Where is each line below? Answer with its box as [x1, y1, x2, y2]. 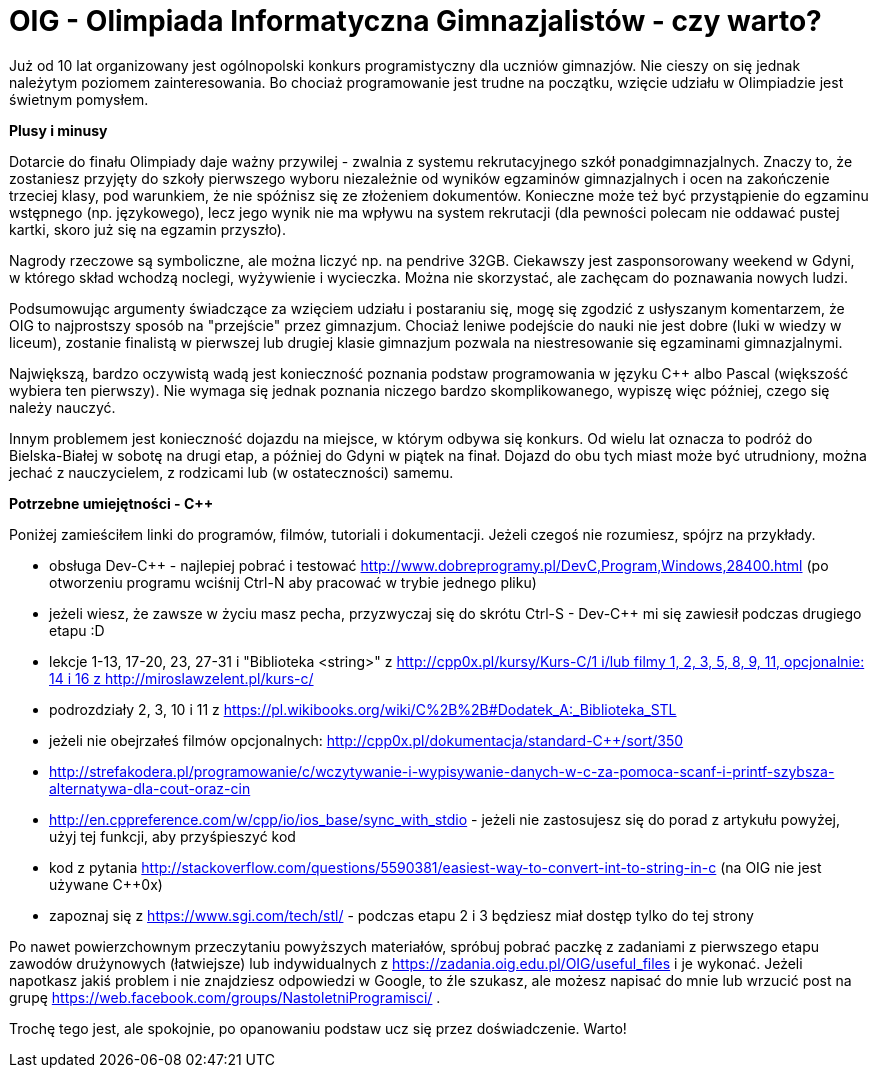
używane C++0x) [49, 875, 163, 893]
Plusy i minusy [9, 121, 108, 139]
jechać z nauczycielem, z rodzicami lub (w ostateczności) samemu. [9, 463, 454, 481]
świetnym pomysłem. [9, 90, 149, 108]
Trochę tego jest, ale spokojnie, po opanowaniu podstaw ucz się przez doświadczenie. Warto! [9, 1019, 627, 1037]
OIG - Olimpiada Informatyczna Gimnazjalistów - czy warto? [9, 4, 822, 38]
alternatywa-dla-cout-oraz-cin [49, 779, 251, 797]
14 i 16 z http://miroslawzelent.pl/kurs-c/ [49, 669, 314, 687]
